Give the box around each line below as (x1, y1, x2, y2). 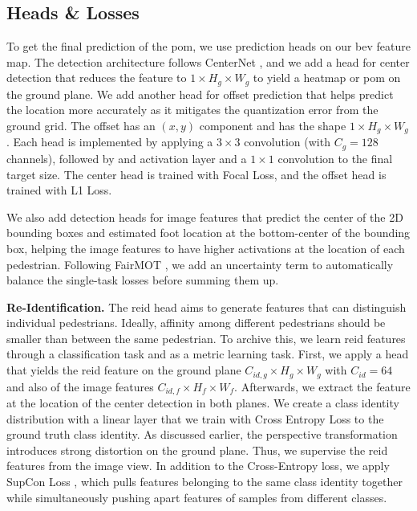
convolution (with (244, 133, 330, 150)
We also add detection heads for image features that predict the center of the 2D (6, 208, 403, 225)
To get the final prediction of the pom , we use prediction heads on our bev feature (6, 38, 411, 55)
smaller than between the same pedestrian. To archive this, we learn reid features (6, 329, 406, 346)
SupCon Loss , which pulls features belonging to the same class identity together (6, 472, 403, 489)
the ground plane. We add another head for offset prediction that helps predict (6, 85, 394, 102)
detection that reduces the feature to (6, 69, 187, 86)
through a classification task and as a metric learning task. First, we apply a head (6, 345, 409, 362)
